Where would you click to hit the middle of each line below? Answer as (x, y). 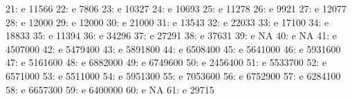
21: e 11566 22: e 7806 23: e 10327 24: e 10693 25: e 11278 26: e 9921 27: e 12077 (176, 8)
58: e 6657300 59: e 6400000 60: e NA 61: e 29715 (110, 89)
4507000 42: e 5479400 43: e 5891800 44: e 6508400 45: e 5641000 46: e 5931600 (173, 48)
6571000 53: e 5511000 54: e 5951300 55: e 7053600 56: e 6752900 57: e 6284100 (173, 75)
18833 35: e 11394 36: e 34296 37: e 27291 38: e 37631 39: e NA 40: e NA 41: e (171, 35)
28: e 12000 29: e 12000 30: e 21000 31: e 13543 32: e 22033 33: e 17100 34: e (167, 22)
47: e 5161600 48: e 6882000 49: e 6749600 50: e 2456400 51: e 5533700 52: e (166, 62)
